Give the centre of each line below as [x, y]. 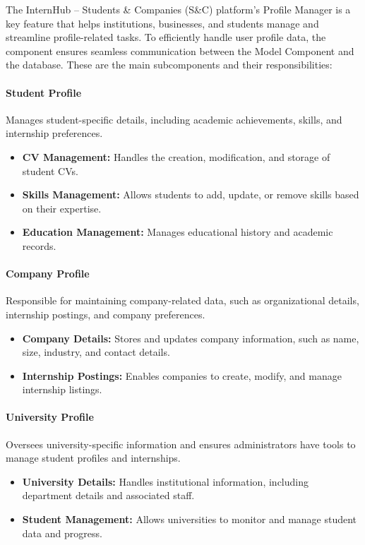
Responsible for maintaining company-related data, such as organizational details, [182, 300]
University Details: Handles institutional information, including [165, 481]
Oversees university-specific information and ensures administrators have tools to [181, 444]
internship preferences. [54, 133]
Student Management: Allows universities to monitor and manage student [190, 519]
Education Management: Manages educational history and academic [178, 232]
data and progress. [62, 533]
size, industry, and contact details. [96, 352]
